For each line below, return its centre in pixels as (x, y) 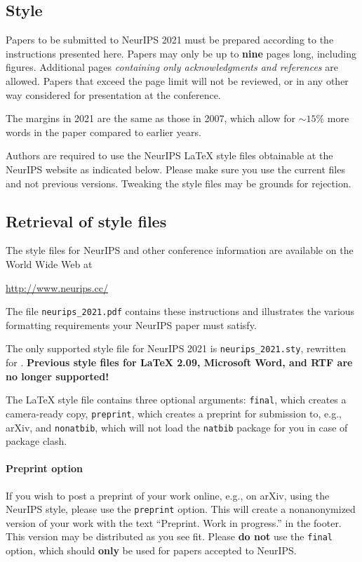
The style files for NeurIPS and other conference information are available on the (180, 250)
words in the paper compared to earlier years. (103, 132)
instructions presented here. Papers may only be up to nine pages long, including (181, 53)
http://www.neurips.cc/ (57, 287)
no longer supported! (58, 376)
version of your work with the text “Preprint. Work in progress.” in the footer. (174, 522)
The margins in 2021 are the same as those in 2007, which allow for (150, 118)
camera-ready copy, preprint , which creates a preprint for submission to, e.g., (174, 413)
